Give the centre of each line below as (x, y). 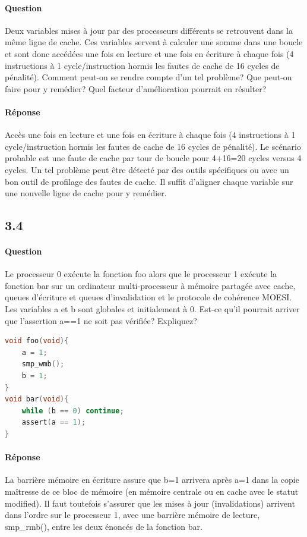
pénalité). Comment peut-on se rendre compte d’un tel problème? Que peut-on (148, 77)
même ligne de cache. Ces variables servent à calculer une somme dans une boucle (154, 42)
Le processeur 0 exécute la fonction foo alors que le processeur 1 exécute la (141, 274)
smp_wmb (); (43, 364)
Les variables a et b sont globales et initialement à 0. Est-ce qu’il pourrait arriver (152, 309)
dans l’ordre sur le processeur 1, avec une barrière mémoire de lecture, (132, 515)
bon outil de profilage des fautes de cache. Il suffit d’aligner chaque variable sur (149, 181)
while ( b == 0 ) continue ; (73, 411)
